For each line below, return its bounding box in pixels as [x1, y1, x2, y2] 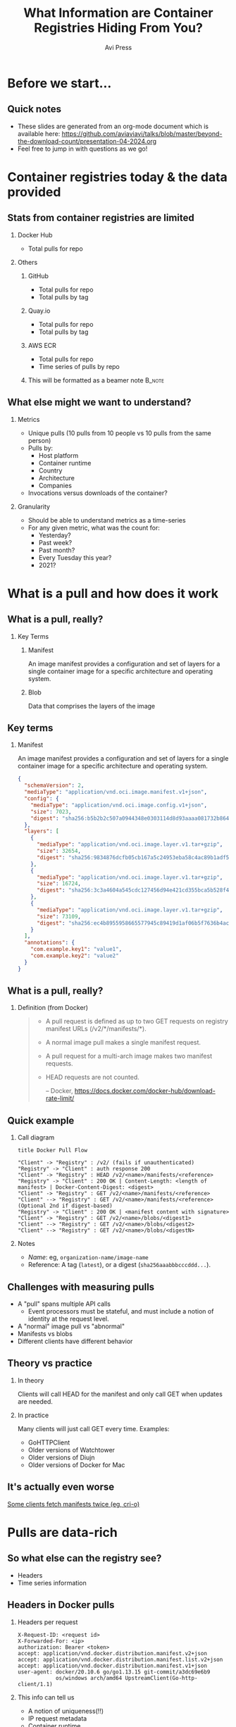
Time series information [17, 1578, 87, 1587]
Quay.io [27, 306, 51, 315]
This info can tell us [17, 1692, 75, 1702]
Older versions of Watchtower [27, 1445, 115, 1454]
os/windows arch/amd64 [55, 1674, 123, 1681]
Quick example [7, 1114, 75, 1126]
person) [27, 436, 51, 444]
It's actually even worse [7, 1481, 115, 1493]
